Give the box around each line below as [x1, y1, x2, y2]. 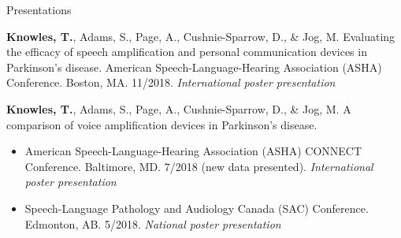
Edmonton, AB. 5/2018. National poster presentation [24, 215, 281, 232]
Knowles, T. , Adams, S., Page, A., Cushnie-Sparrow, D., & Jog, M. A [6, 100, 351, 117]
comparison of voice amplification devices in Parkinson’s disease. [6, 116, 317, 132]
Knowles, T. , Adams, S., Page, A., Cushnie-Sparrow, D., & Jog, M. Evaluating [6, 28, 395, 44]
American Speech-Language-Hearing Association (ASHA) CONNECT [24, 143, 362, 159]
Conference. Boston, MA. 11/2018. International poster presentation [6, 74, 336, 91]
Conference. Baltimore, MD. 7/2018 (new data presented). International [24, 158, 373, 174]
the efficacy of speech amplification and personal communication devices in [6, 43, 367, 60]
